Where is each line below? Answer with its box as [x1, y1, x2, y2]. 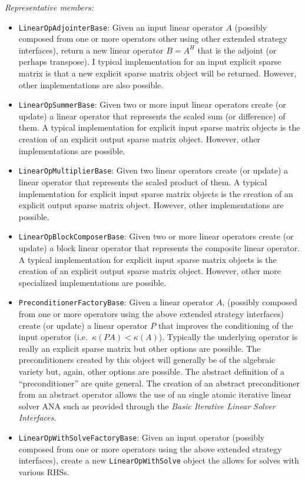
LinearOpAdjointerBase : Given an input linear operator [18, 21, 223, 33]
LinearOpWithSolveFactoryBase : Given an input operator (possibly [18, 431, 265, 443]
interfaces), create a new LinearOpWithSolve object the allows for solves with [18, 454, 299, 466]
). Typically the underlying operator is [158, 331, 298, 343]
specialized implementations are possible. [18, 276, 167, 288]
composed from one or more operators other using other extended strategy [18, 32, 287, 45]
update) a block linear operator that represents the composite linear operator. [18, 241, 300, 254]
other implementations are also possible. [18, 78, 164, 91]
